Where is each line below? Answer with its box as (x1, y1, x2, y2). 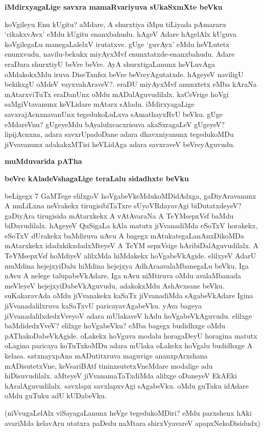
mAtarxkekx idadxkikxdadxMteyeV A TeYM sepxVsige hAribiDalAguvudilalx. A (5, 240, 259, 251)
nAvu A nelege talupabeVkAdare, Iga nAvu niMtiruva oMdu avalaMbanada (5, 270, 241, 281)
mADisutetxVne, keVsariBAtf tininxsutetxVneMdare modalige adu (5, 360, 213, 371)
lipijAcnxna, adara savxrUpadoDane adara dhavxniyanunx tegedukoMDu (5, 129, 234, 139)
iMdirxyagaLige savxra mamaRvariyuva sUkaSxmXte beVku (5, 2, 223, 12)
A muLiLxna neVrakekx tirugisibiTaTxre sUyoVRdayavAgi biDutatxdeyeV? (5, 200, 242, 211)
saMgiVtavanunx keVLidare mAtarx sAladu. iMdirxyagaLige (5, 99, 195, 109)
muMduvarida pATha (5, 156, 82, 166)
